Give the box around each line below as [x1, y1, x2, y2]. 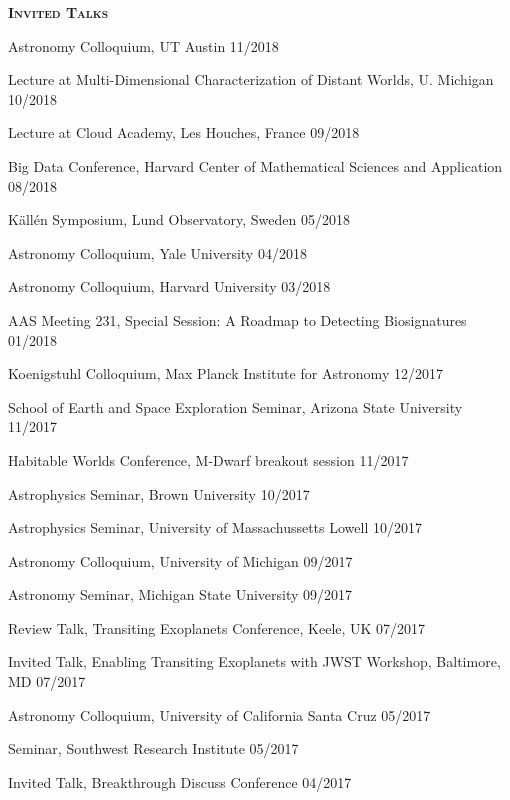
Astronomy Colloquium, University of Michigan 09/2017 [8, 550, 353, 571]
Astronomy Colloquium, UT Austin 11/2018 [8, 35, 279, 56]
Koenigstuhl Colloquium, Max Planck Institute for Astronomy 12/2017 [8, 363, 443, 384]
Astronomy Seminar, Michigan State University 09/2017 [8, 584, 353, 605]
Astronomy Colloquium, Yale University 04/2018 [8, 242, 307, 263]
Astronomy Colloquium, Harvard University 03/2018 [8, 276, 331, 297]
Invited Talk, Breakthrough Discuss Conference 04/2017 [8, 771, 352, 792]
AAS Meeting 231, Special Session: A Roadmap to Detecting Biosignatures [8, 309, 467, 330]
